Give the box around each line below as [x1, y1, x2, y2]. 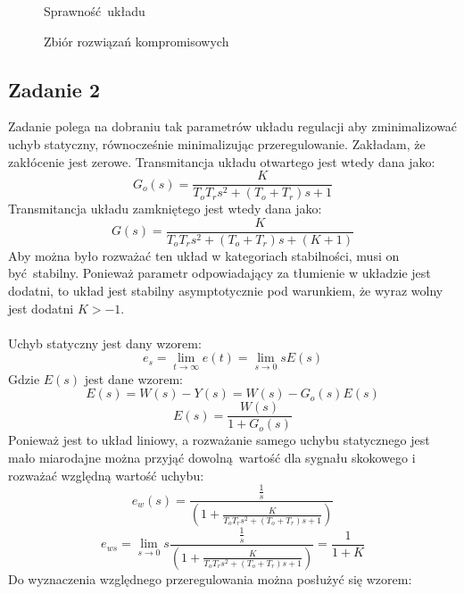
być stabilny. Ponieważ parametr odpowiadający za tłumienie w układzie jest [8, 264, 431, 282]
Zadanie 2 [8, 75, 100, 103]
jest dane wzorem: [84, 369, 183, 388]
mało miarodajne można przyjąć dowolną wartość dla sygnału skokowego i [8, 448, 416, 466]
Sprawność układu [44, 2, 145, 20]
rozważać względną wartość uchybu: [8, 465, 204, 484]
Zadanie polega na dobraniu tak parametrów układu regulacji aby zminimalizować [8, 117, 458, 136]
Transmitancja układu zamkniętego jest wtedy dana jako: [8, 199, 322, 218]
